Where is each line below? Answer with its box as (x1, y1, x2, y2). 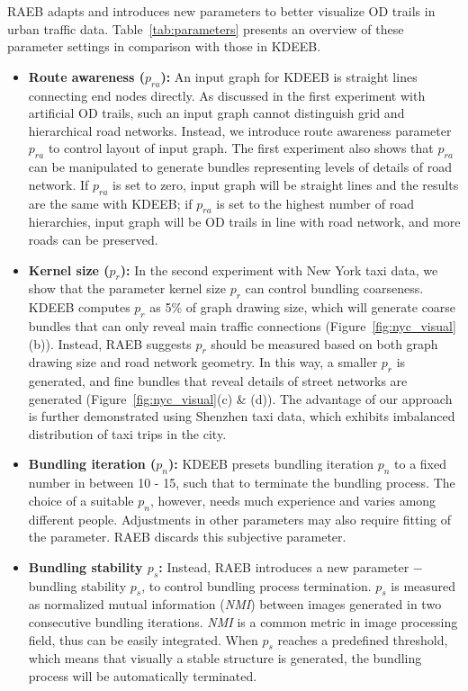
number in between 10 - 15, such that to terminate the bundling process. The (28, 473, 455, 492)
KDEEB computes (28, 298, 130, 317)
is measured (391, 576, 456, 595)
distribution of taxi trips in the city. (28, 424, 227, 443)
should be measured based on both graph (211, 334, 438, 353)
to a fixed (394, 454, 446, 473)
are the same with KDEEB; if (28, 193, 193, 212)
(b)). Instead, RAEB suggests (28, 334, 192, 353)
